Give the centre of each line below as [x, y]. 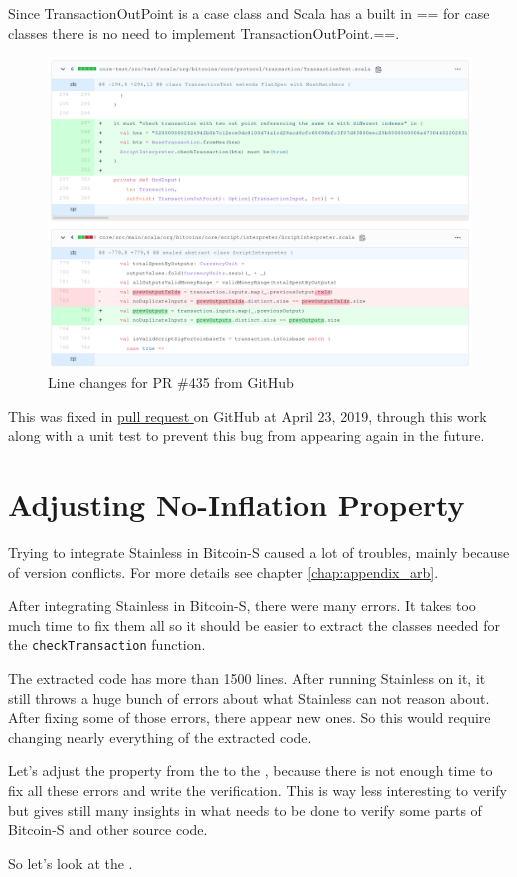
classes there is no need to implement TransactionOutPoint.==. [204, 32]
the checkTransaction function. [107, 644]
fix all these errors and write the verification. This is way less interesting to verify [257, 790]
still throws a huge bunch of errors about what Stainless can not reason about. [249, 697]
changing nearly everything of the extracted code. [160, 736]
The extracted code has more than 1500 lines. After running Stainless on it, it [247, 678]
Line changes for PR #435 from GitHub [171, 382]
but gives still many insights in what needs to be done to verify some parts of [245, 809]
